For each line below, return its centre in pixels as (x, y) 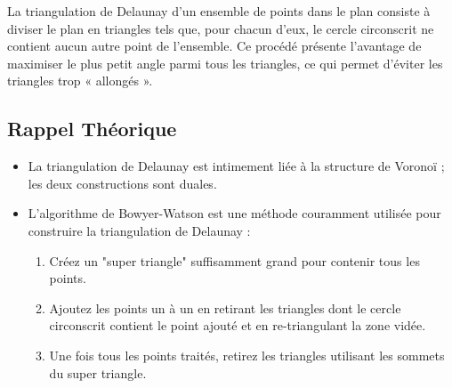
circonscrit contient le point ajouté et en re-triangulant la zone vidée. (238, 325)
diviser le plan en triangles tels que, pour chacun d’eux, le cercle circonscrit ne (221, 28)
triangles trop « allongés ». (80, 81)
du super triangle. (98, 372)
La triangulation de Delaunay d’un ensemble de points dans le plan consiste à (219, 11)
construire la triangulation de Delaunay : (139, 230)
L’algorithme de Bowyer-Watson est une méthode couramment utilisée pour (234, 213)
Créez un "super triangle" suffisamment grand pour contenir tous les (234, 260)
